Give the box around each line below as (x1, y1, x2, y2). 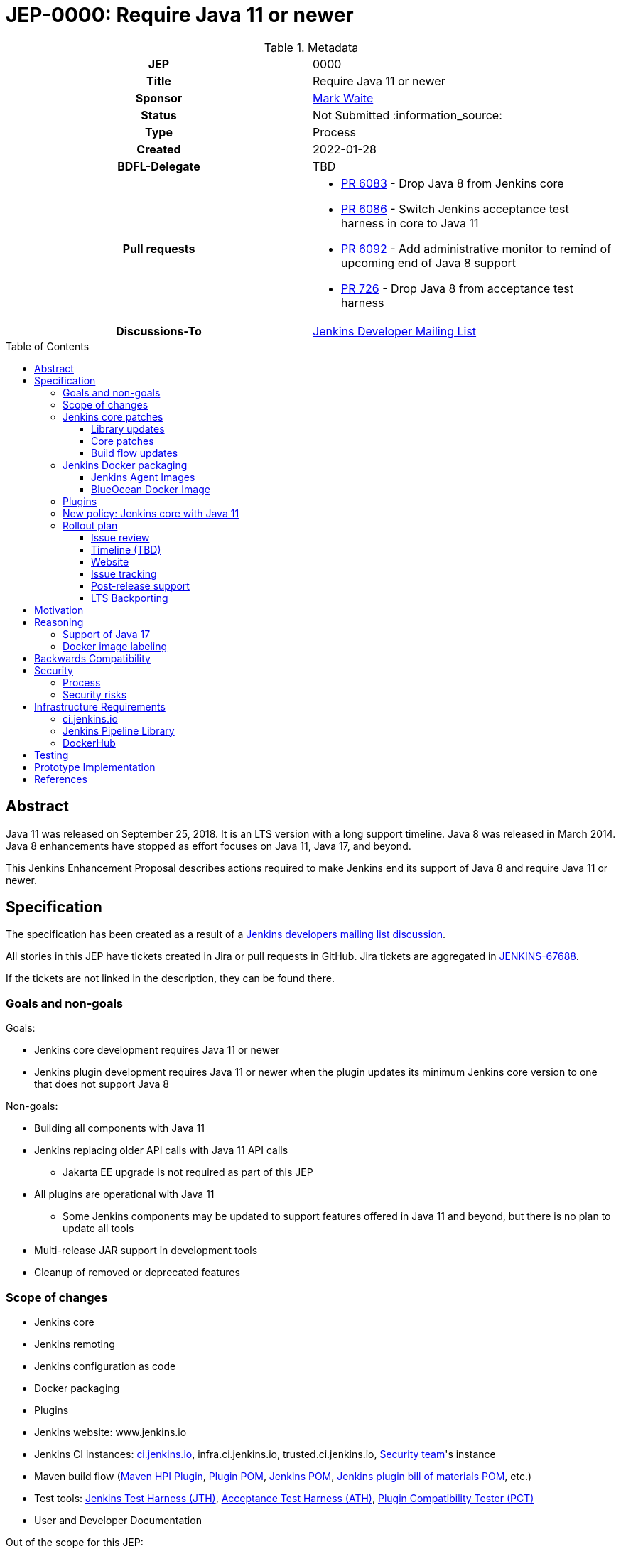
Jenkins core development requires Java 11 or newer (34, 1044, 280, 1057)
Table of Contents (6, 340, 90, 352)
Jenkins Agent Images (91, 470, 195, 483)
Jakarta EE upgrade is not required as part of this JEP (63, 1166, 313, 1179)
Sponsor (135, 90, 183, 105)
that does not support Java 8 (34, 1078, 169, 1091)
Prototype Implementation (34, 760, 156, 773)
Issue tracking (91, 567, 157, 580)
